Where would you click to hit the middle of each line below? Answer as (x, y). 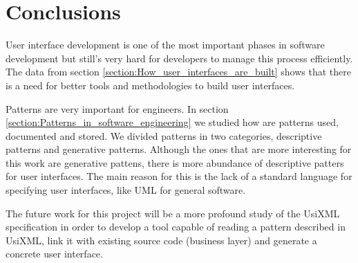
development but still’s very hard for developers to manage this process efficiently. (179, 58)
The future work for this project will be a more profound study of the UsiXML (173, 213)
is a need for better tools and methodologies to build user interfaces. (150, 85)
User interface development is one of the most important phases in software (165, 45)
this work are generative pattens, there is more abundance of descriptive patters (175, 162)
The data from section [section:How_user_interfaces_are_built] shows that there (178, 72)
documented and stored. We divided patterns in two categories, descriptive (164, 135)
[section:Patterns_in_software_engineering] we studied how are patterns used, (172, 122)
